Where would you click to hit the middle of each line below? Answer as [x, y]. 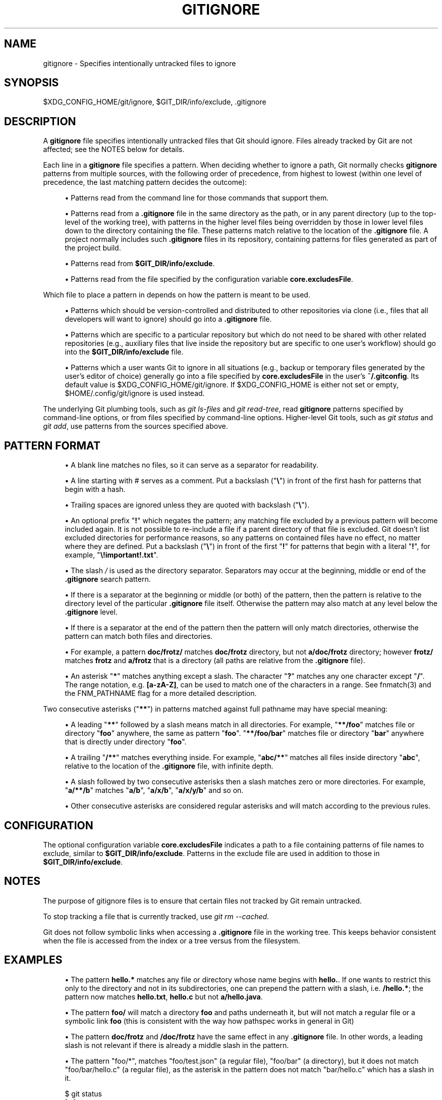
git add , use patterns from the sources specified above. [135, 426]
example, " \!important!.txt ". [112, 555]
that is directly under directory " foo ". [126, 742]
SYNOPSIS [32, 83]
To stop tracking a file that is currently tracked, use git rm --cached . [156, 916]
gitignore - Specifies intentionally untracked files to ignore [140, 63]
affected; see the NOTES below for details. [114, 149]
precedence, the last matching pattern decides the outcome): [145, 182]
